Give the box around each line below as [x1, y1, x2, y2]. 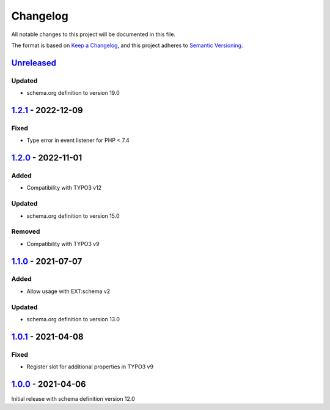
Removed [11, 227, 40, 236]
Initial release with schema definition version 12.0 [11, 395, 136, 403]
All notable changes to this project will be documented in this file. [11, 31, 176, 38]
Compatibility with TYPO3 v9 [26, 240, 100, 247]
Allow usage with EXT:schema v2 [26, 288, 111, 295]
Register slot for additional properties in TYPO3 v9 [26, 363, 154, 370]
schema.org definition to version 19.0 [26, 89, 120, 97]
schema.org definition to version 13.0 [26, 315, 120, 322]
